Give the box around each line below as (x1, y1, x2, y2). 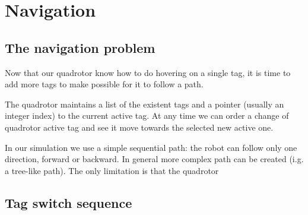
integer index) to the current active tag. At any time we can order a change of (5, 109, 289, 122)
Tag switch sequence (5, 193, 132, 211)
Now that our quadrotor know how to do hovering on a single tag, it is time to (5, 66, 291, 78)
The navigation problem (5, 38, 155, 56)
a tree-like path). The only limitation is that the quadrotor (5, 164, 219, 176)
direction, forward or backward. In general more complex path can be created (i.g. (5, 153, 304, 165)
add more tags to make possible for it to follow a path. (5, 78, 204, 90)
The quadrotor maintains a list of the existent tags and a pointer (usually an (5, 97, 284, 110)
